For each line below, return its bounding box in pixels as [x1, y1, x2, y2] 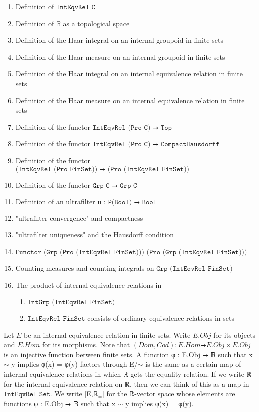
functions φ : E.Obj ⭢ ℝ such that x [4, 398, 116, 408]
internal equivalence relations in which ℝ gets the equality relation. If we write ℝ [4, 369, 252, 379]
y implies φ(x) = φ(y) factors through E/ [11, 359, 138, 369]
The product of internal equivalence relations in [15, 279, 162, 290]
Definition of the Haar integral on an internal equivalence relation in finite [15, 68, 243, 79]
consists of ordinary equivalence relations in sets [87, 313, 234, 323]
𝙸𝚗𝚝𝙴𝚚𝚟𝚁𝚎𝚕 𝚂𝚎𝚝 [4, 391, 50, 398]
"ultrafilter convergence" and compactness [15, 212, 143, 223]
